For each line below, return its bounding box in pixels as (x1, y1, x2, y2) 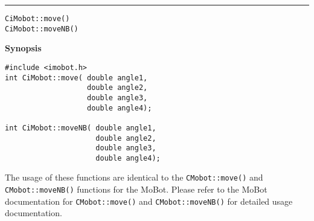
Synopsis (5, 42, 42, 54)
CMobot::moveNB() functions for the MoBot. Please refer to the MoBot (5, 183, 268, 196)
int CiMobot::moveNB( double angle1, (5, 123, 156, 132)
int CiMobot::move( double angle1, (5, 73, 148, 82)
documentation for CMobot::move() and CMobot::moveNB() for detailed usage (5, 194, 293, 207)
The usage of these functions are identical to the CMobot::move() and (5, 171, 263, 184)
